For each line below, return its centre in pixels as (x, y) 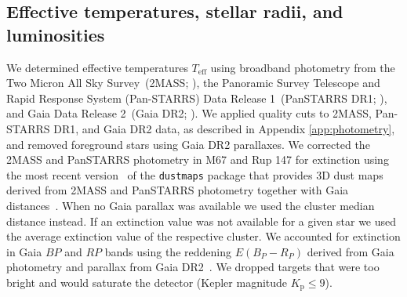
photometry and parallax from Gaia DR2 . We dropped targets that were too (193, 267)
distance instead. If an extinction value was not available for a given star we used (202, 221)
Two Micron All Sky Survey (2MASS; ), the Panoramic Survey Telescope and (193, 83)
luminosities (56, 34)
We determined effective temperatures (97, 67)
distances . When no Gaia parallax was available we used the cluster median (191, 205)
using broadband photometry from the (303, 67)
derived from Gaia (351, 251)
